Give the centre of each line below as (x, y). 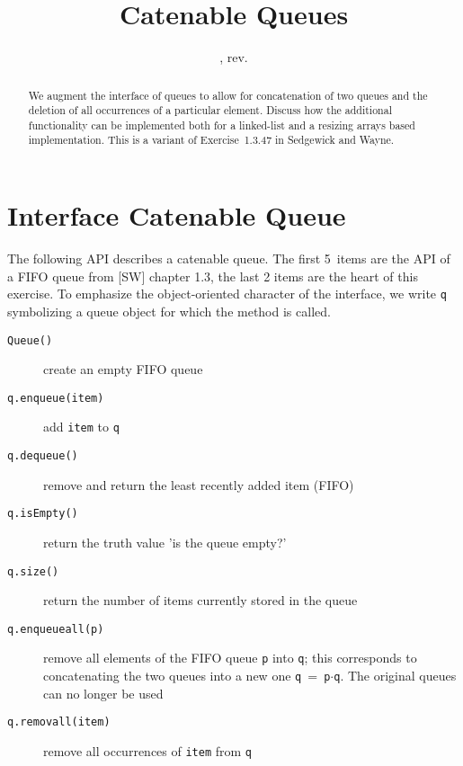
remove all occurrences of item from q (148, 751)
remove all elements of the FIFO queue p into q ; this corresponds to (230, 658)
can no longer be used (103, 693)
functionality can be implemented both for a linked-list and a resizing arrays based (222, 125)
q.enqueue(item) (56, 398)
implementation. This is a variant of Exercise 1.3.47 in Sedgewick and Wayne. (211, 140)
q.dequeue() (43, 456)
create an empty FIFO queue (123, 369)
